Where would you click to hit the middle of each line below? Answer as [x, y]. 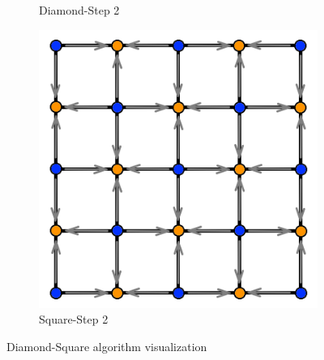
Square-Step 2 [74, 319]
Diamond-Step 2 [79, 10]
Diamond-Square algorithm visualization [107, 346]
